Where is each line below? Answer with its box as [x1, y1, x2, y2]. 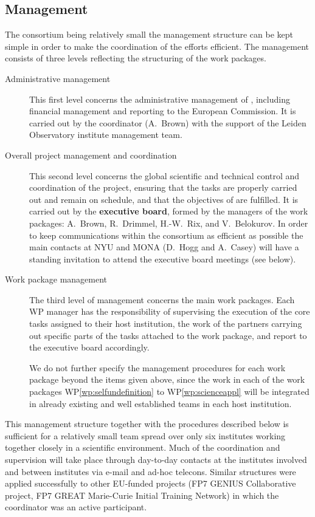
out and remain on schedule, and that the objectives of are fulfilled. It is [29, 193, 299, 205]
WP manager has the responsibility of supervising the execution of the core [29, 305, 310, 318]
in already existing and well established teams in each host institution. [29, 397, 292, 409]
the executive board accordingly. [29, 341, 150, 354]
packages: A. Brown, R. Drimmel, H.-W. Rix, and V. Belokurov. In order [29, 216, 308, 229]
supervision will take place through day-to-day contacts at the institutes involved [5, 453, 307, 466]
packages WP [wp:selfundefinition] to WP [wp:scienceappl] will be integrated [29, 385, 310, 398]
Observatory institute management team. [29, 128, 182, 141]
